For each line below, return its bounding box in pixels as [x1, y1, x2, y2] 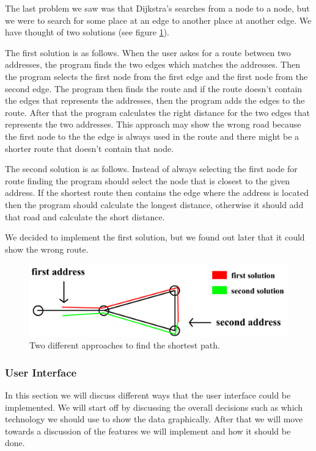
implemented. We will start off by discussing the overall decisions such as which [5, 400, 303, 413]
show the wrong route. [5, 242, 89, 255]
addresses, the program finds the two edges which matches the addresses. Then [5, 58, 300, 71]
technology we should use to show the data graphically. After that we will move [5, 413, 303, 425]
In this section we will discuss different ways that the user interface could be [5, 388, 291, 401]
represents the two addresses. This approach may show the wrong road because [5, 118, 301, 131]
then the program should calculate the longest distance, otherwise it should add [5, 198, 304, 211]
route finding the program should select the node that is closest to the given [5, 174, 290, 187]
